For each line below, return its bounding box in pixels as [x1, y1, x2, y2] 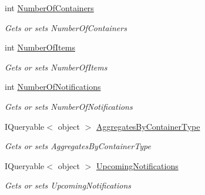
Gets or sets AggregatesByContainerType [5, 140, 151, 152]
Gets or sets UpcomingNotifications [5, 179, 132, 191]
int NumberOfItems [5, 41, 75, 53]
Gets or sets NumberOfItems [5, 60, 107, 73]
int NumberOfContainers [5, 2, 94, 14]
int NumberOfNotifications [5, 80, 101, 93]
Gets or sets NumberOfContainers [5, 21, 127, 33]
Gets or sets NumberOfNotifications [5, 100, 133, 112]
